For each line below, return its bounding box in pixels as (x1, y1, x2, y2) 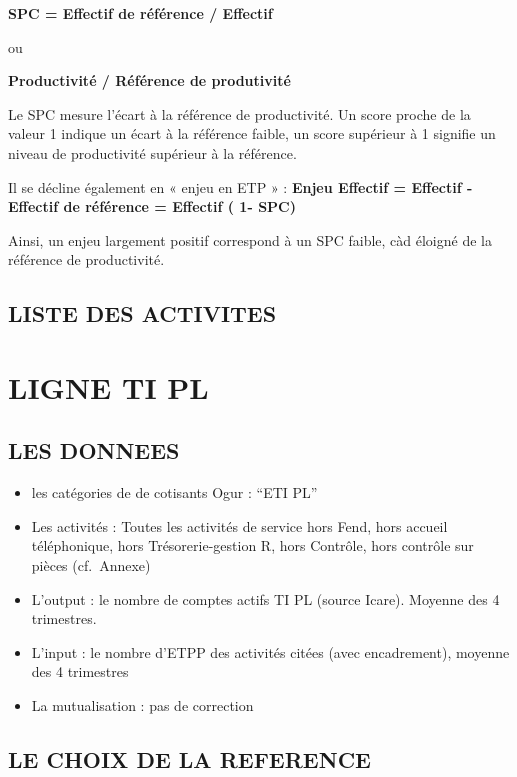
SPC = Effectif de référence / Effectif (8, 3, 273, 23)
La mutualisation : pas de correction (31, 695, 254, 716)
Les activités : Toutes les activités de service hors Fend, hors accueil (31, 515, 448, 536)
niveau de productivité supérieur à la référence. (8, 142, 297, 163)
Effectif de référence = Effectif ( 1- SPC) (8, 196, 296, 217)
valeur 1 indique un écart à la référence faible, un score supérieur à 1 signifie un (8, 123, 496, 144)
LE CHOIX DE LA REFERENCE (8, 744, 371, 775)
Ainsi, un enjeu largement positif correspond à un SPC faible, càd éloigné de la (8, 229, 492, 250)
